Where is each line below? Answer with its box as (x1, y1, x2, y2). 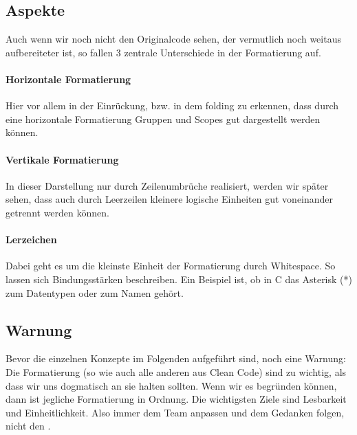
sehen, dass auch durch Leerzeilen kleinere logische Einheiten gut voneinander (6, 192, 334, 206)
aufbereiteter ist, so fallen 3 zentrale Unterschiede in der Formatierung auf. (6, 45, 321, 59)
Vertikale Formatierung (6, 152, 119, 166)
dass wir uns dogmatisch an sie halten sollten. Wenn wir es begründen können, (6, 378, 337, 392)
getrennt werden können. (6, 205, 109, 219)
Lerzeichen (6, 232, 57, 247)
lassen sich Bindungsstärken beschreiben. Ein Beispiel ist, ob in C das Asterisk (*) (6, 271, 352, 286)
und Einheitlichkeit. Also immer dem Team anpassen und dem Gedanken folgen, (6, 405, 345, 419)
